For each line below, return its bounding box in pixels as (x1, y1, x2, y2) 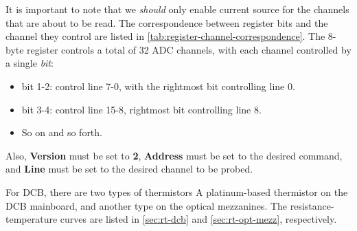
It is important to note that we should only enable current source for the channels (5, 2, 349, 16)
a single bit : (5, 56, 54, 70)
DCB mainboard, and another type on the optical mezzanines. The (5, 198, 288, 212)
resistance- (290, 198, 334, 212)
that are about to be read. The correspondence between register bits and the (5, 15, 328, 30)
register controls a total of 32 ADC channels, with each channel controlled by (27, 42, 352, 56)
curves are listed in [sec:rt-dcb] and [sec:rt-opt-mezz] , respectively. (60, 212, 337, 226)
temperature (5, 212, 58, 226)
